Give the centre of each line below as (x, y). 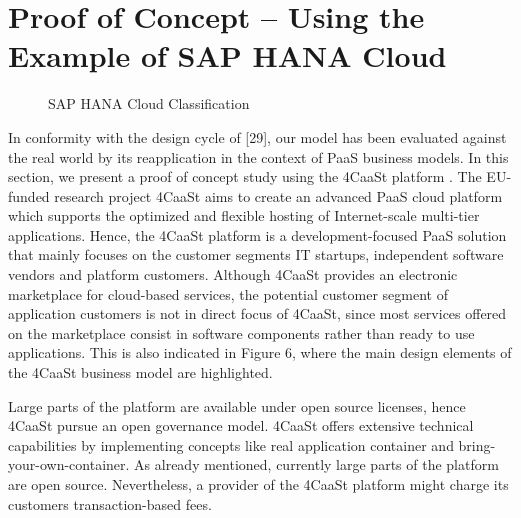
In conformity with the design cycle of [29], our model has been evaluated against (257, 136)
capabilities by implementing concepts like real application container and (231, 444)
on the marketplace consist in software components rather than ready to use (241, 332)
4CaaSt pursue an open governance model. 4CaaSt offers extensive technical (241, 425)
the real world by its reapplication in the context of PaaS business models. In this (258, 156)
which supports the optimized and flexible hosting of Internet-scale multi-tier (244, 215)
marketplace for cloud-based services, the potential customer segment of (228, 293)
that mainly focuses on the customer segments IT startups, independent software (256, 254)
